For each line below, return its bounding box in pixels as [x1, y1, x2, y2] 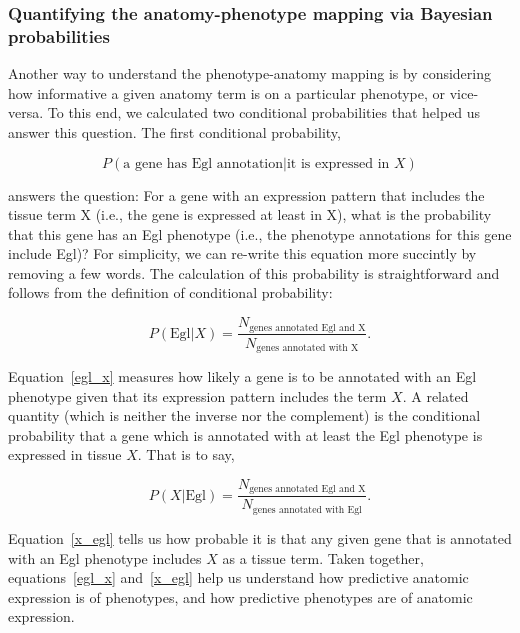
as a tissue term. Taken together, [222, 547, 424, 568]
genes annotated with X [256, 343, 359, 354]
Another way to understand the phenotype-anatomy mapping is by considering [8, 63, 491, 84]
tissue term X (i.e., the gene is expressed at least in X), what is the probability [8, 204, 492, 225]
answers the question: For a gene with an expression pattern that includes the [8, 184, 485, 205]
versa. [8, 102, 44, 123]
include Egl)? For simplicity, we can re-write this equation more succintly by [8, 243, 477, 264]
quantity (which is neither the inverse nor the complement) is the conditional [8, 405, 481, 426]
